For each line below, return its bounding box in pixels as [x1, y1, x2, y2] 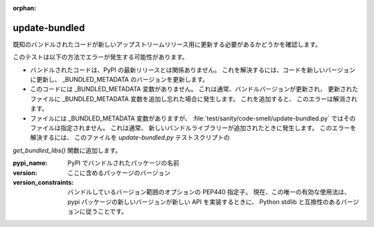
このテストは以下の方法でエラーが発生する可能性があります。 [12, 53, 188, 62]
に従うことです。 [79, 208, 128, 216]
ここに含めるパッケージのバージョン [67, 168, 171, 176]
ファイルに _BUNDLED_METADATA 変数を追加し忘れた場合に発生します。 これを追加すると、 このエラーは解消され [30, 94, 358, 103]
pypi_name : [12, 159, 48, 167]
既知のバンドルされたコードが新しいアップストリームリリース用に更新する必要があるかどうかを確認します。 [12, 40, 322, 48]
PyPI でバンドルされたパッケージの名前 [67, 159, 179, 167]
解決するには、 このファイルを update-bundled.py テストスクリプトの [30, 134, 230, 142]
